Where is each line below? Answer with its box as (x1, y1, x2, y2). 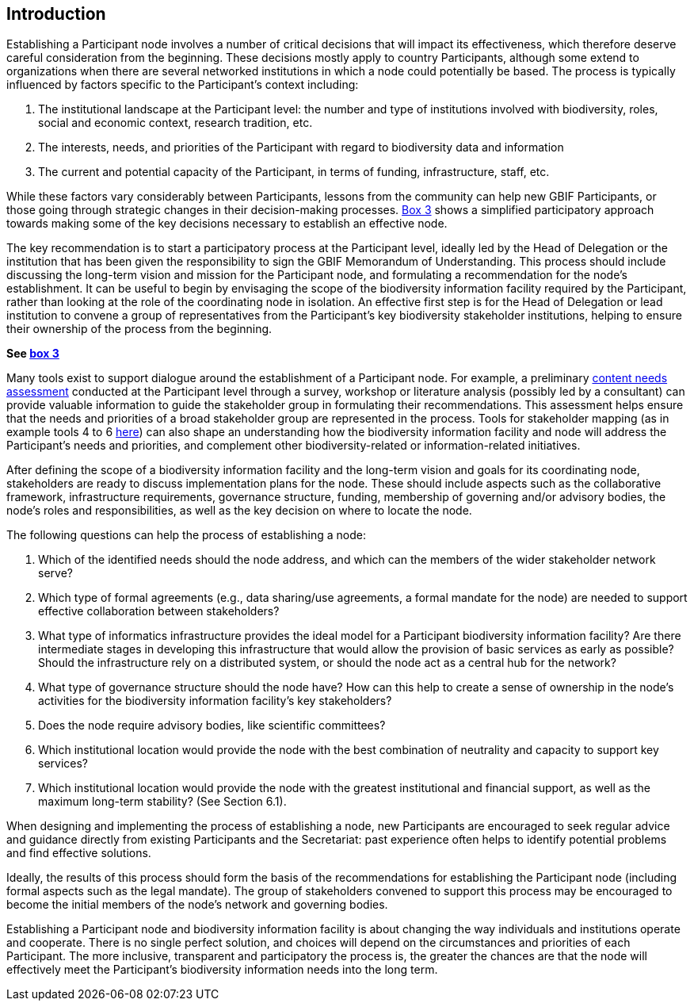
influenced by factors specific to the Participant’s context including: (6, 78, 359, 92)
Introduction (6, 4, 106, 24)
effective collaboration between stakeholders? (38, 604, 280, 618)
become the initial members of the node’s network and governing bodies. (6, 898, 388, 912)
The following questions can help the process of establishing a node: (6, 528, 366, 542)
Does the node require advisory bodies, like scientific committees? (38, 718, 386, 733)
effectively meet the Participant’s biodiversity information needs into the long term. (6, 963, 438, 977)
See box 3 (6, 347, 59, 361)
